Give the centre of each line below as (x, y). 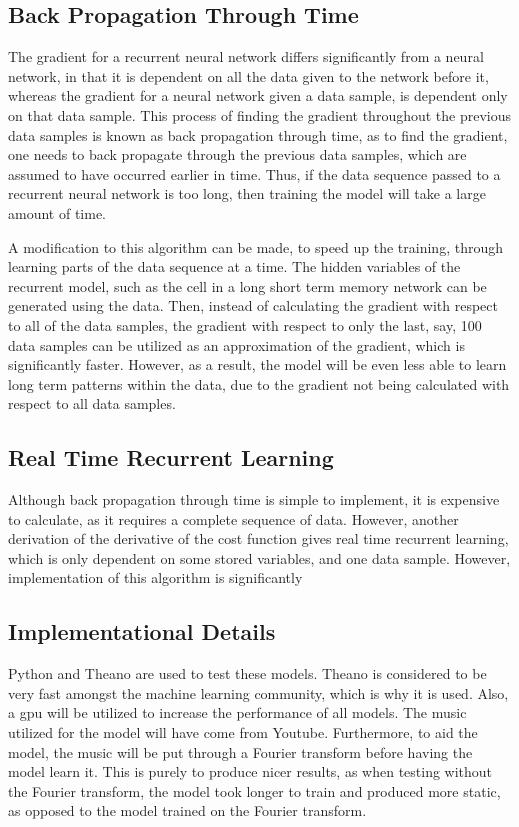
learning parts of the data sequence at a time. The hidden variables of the (234, 266)
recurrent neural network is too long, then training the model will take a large (247, 193)
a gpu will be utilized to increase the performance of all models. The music (237, 712)
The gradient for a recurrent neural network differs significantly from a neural (246, 56)
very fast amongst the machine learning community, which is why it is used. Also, (258, 692)
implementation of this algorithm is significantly (155, 577)
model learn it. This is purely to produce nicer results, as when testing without (250, 771)
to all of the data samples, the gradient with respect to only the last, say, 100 (245, 324)
